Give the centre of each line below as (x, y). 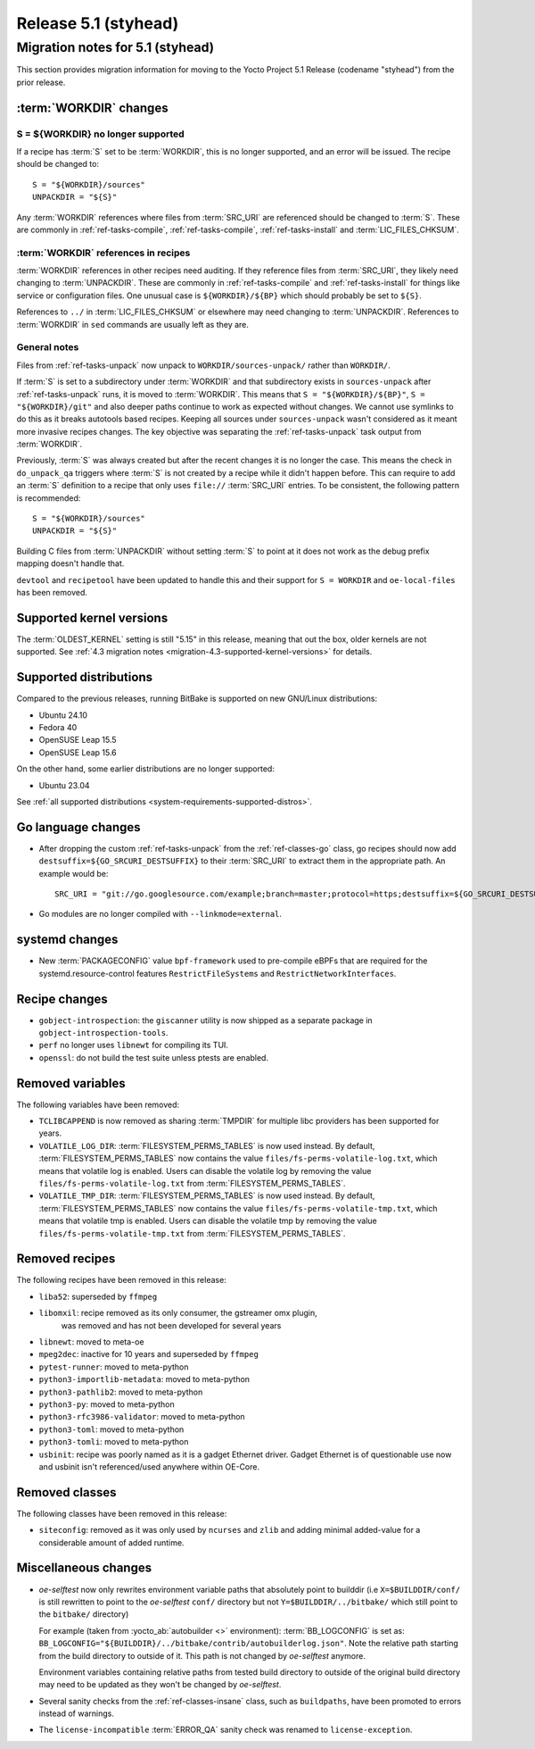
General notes (48, 347)
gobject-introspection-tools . (103, 1032)
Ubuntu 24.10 (63, 715)
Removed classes (66, 1492)
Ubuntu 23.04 (64, 785)
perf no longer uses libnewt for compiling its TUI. (134, 1045)
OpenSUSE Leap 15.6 (78, 752)
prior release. (41, 82)
